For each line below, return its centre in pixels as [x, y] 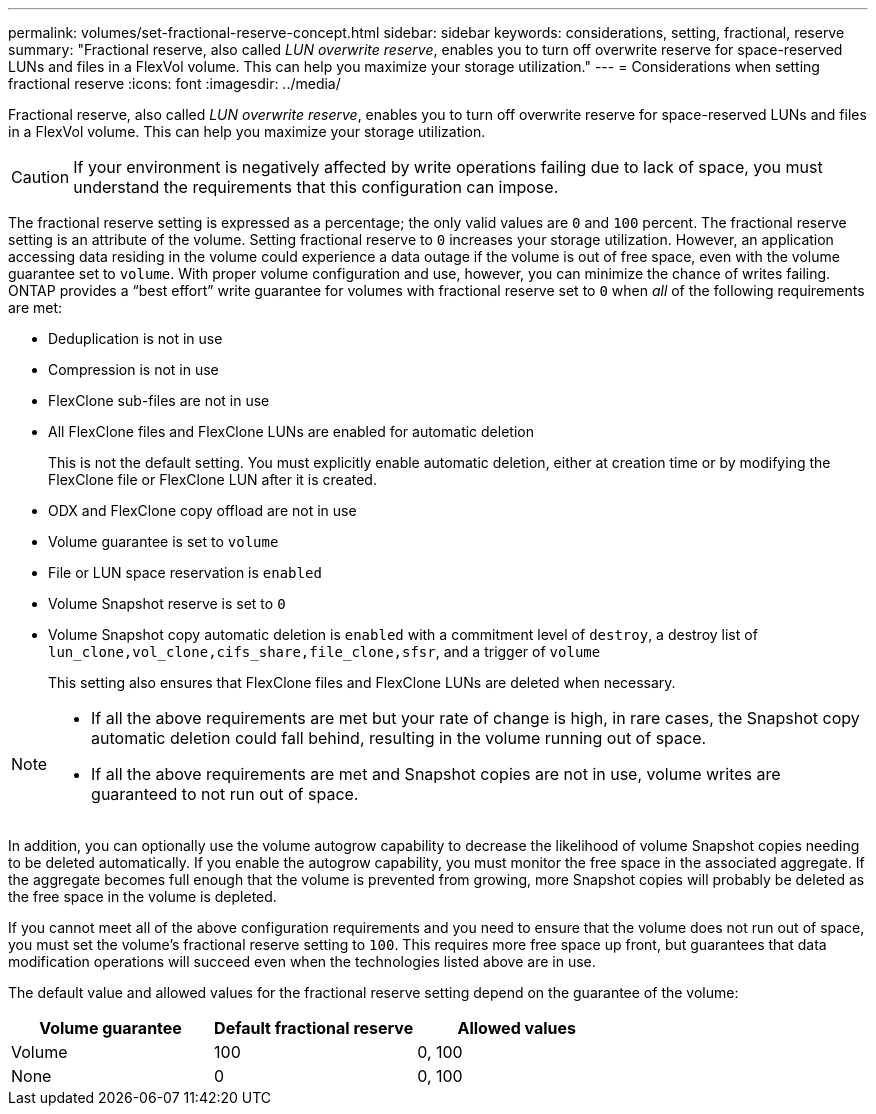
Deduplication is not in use [135, 338]
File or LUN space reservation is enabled [185, 572]
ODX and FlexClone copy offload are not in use [202, 510]
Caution [40, 177]
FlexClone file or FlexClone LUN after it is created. [212, 479]
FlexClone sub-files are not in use [159, 400]
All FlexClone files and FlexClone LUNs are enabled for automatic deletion [291, 431]
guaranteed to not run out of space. [225, 794]
